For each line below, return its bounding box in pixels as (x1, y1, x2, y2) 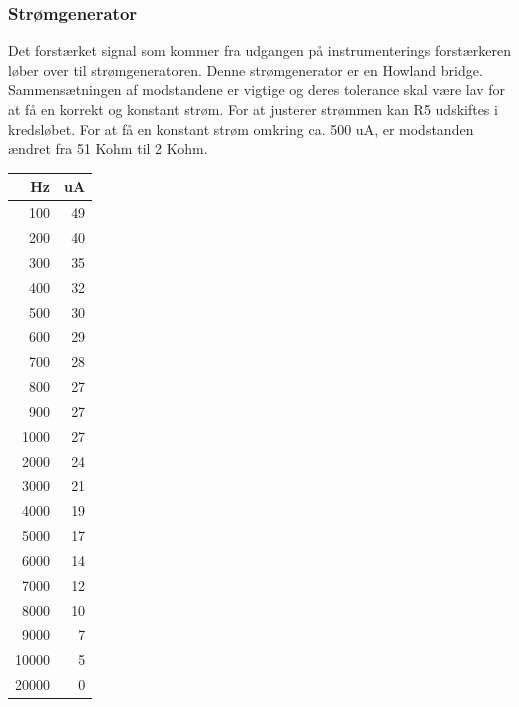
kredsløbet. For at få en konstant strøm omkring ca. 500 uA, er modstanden (8, 118, 474, 139)
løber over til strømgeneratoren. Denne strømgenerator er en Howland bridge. (8, 59, 483, 80)
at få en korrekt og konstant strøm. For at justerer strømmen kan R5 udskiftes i (8, 99, 498, 119)
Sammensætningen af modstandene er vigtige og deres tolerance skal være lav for (8, 79, 506, 100)
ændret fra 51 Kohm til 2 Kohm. (8, 138, 208, 159)
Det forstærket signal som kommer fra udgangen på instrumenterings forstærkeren (8, 40, 512, 61)
